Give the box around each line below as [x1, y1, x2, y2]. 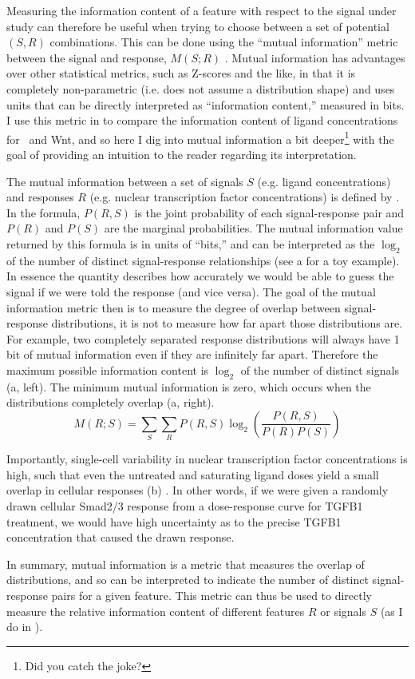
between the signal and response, [6, 49, 167, 66]
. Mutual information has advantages [224, 49, 405, 66]
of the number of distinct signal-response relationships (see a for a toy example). [6, 252, 400, 268]
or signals [320, 602, 367, 619]
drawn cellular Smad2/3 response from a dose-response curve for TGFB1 [6, 498, 363, 514]
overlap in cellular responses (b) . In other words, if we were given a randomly [6, 482, 389, 498]
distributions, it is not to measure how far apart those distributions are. [51, 315, 403, 332]
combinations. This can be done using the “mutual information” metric [49, 34, 398, 50]
